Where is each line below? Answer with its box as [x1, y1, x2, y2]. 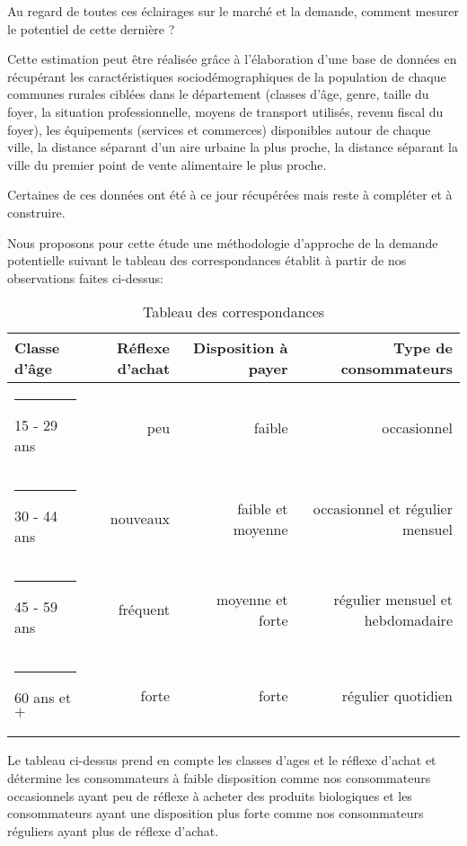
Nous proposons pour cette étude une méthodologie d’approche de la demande [7, 233, 438, 252]
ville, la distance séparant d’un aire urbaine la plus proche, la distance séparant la [7, 138, 458, 156]
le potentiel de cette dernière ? [7, 19, 175, 38]
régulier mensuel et [333, 588, 453, 610]
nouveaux [110, 508, 171, 530]
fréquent [118, 599, 171, 620]
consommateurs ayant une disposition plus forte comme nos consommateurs [7, 804, 424, 823]
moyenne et [216, 588, 288, 610]
